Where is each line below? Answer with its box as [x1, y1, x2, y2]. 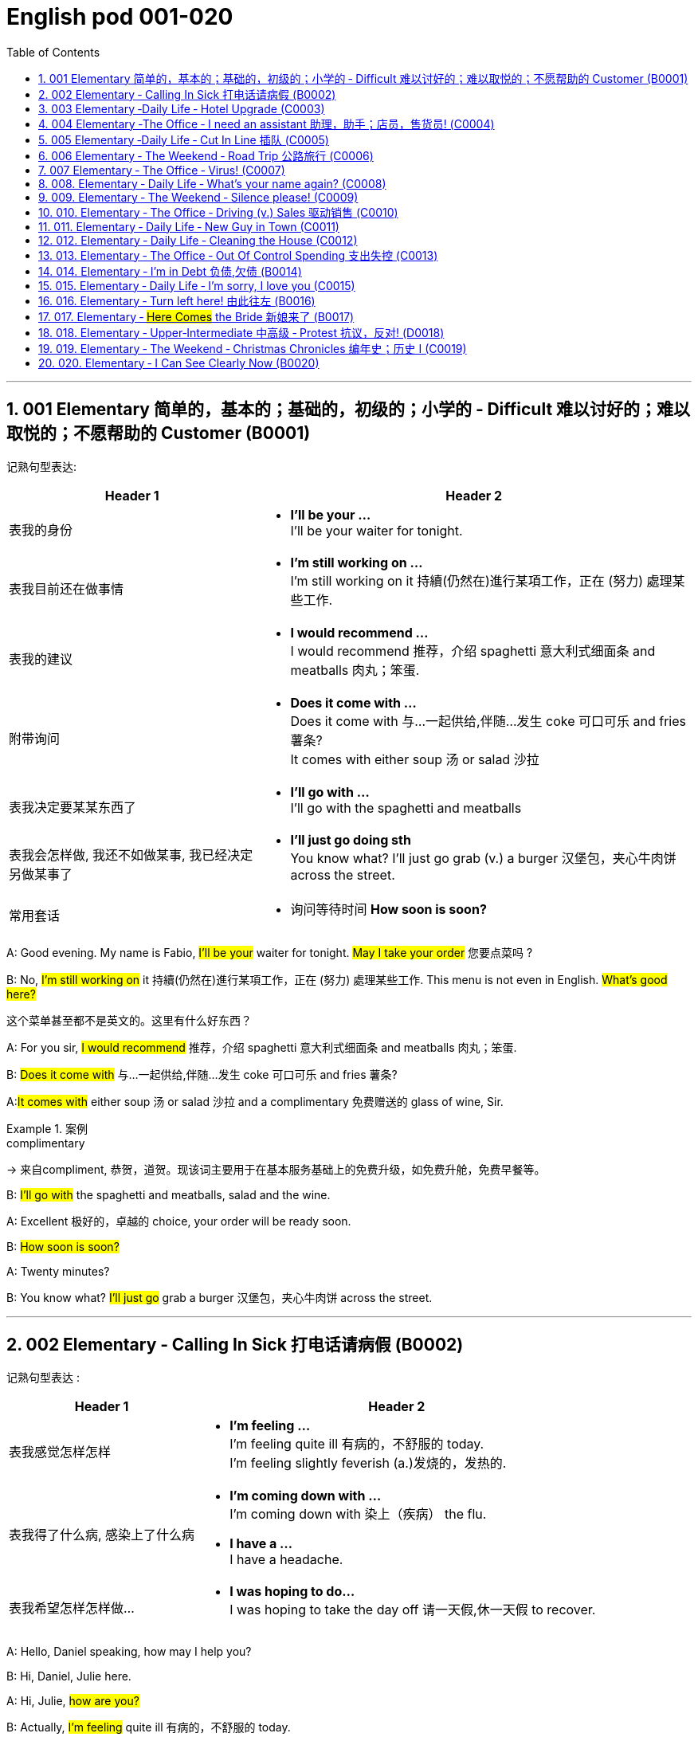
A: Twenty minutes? [6, 1264, 110, 1278]
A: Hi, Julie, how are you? [6, 1694, 139, 1708]
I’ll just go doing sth [290, 831, 411, 848]
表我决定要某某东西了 [9, 798, 137, 815]
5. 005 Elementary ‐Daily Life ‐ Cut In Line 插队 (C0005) [38, 132, 329, 147]
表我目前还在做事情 [9, 580, 124, 597]
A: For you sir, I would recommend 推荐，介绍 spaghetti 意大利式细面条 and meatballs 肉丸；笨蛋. [6, 1040, 517, 1054]
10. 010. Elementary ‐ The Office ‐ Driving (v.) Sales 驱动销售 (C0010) [38, 205, 398, 219]
